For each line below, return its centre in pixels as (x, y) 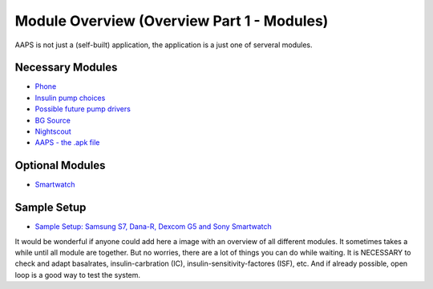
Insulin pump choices (70, 98)
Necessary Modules (66, 68)
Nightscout (53, 131)
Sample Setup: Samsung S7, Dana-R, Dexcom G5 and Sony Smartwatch (153, 227)
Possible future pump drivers (83, 109)
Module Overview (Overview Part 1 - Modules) (172, 21)
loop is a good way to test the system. (77, 275)
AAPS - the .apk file (67, 142)
